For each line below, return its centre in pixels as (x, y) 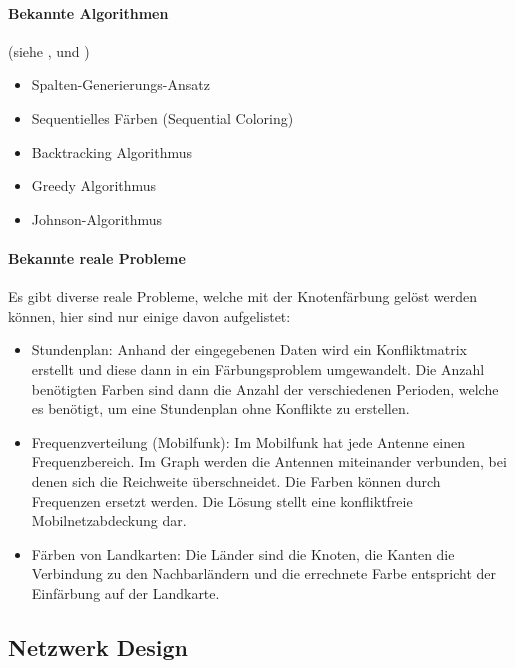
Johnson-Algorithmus (97, 218)
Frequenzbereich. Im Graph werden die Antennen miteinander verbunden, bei (269, 461)
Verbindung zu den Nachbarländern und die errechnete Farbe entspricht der (263, 573)
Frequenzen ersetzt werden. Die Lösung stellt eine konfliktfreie (222, 500)
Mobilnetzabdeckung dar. (109, 520)
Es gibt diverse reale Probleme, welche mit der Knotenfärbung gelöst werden (243, 296)
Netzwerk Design (98, 646)
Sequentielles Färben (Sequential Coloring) (162, 117)
